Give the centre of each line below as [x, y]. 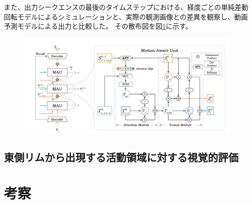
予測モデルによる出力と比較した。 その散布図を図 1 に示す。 [98, 26]
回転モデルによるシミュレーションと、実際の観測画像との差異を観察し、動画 [126, 16]
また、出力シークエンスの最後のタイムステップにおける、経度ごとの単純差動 [126, 7]
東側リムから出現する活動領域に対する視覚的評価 [121, 157]
